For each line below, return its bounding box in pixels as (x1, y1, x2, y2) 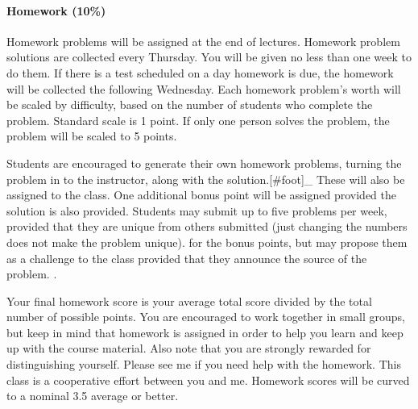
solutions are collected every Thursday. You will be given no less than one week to (6, 48, 412, 65)
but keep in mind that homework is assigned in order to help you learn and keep (6, 323, 404, 340)
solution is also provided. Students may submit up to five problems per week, (6, 202, 387, 219)
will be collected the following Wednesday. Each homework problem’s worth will (6, 80, 401, 97)
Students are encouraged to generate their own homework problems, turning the (6, 154, 402, 171)
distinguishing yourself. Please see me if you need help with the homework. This (6, 356, 401, 373)
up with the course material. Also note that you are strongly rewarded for (6, 340, 371, 357)
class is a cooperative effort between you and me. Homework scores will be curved (6, 371, 410, 388)
